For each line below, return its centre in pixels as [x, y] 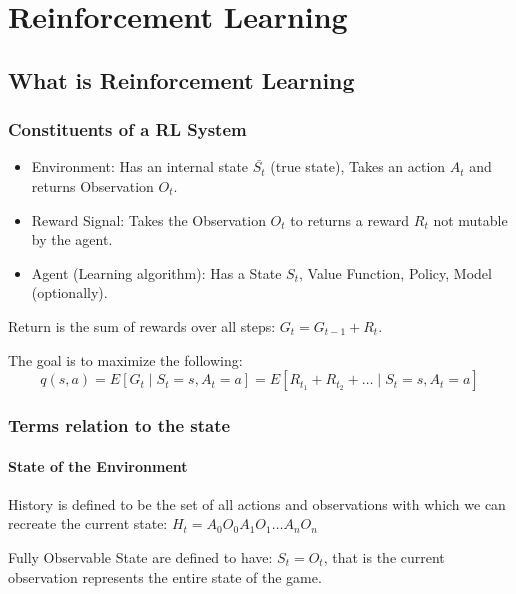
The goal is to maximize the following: [125, 359]
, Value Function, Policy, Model [395, 272]
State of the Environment [98, 465]
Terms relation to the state [119, 425]
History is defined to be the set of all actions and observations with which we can [257, 503]
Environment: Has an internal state [140, 166]
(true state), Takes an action [358, 166]
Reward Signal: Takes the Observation [148, 219]
